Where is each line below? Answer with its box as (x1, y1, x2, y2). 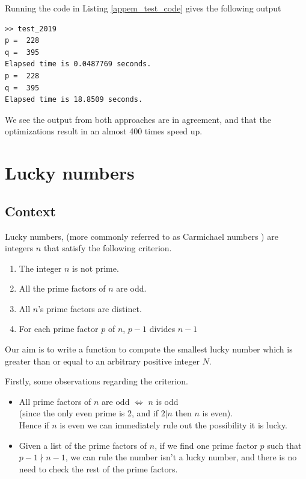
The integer (19, 261, 62, 274)
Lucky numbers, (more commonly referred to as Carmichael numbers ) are (5, 230, 278, 242)
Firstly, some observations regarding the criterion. (5, 375, 188, 387)
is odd (156, 395, 179, 407)
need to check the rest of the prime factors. (19, 462, 178, 475)
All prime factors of (19, 395, 91, 407)
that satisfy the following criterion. (43, 242, 172, 254)
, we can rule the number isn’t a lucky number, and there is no (65, 451, 297, 463)
